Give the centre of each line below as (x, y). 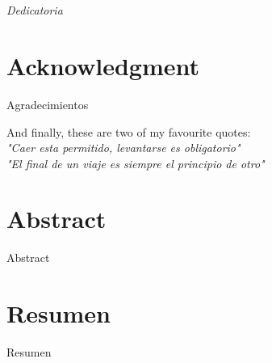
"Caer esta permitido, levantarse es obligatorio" (123, 148)
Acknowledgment (103, 65)
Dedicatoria (35, 10)
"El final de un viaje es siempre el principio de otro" (136, 163)
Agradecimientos (48, 104)
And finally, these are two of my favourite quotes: (129, 131)
